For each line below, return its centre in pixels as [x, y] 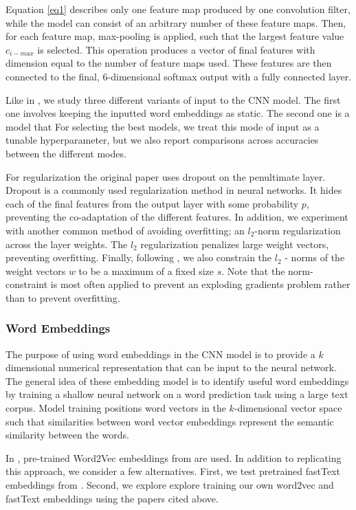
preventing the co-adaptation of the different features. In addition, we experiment [177, 217]
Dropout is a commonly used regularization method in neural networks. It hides [174, 190]
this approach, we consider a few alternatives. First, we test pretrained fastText [173, 471]
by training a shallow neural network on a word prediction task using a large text [177, 394]
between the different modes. [66, 153]
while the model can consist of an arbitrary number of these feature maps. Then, [176, 22]
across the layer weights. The [67, 244]
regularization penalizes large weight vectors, [235, 244]
